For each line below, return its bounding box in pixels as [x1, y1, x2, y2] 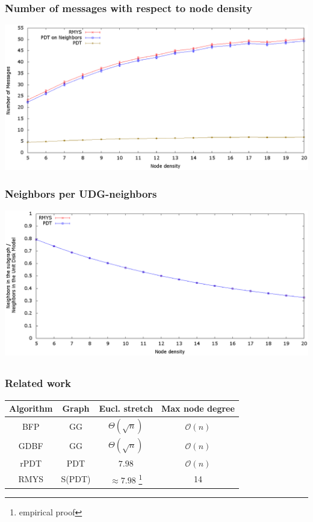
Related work [5, 376, 71, 391]
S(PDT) [61, 473, 91, 485]
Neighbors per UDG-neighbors [5, 186, 157, 201]
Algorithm [9, 402, 53, 415]
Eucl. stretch [99, 402, 153, 415]
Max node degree [161, 402, 235, 415]
